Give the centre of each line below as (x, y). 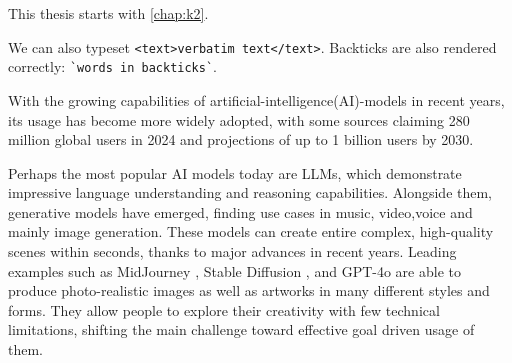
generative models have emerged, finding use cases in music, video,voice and (240, 211)
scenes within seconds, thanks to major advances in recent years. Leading (232, 251)
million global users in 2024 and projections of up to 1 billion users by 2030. (241, 139)
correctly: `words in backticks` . (113, 66)
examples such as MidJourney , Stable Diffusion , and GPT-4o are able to (234, 270)
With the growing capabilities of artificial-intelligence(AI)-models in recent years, (256, 99)
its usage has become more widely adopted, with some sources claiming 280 (239, 119)
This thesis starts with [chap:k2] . (108, 13)
